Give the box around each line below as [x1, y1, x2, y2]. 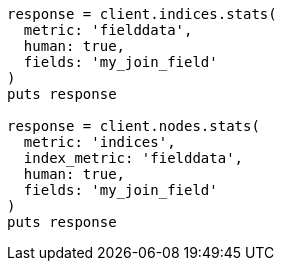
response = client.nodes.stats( [7, 118, 260, 134]
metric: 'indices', [23, 134, 176, 150]
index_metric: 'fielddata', [23, 150, 244, 166]
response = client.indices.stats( [7, 6, 277, 22]
